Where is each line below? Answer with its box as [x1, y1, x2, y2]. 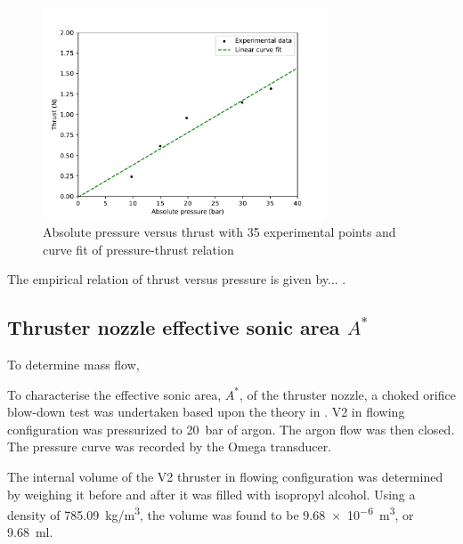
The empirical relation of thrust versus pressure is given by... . [7, 270, 346, 288]
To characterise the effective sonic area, [7, 385, 222, 403]
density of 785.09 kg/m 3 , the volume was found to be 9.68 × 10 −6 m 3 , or [7, 503, 414, 524]
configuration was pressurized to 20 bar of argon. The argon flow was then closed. [7, 419, 455, 438]
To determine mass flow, [7, 355, 140, 374]
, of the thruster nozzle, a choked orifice [240, 385, 456, 403]
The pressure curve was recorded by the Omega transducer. [7, 437, 332, 456]
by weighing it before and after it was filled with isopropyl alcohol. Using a [7, 484, 416, 503]
